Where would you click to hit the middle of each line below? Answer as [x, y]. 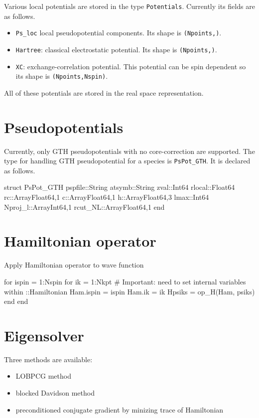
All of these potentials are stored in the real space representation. [104, 92]
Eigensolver [44, 335]
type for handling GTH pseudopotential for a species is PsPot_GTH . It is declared [127, 161]
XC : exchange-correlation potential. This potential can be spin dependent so [131, 66]
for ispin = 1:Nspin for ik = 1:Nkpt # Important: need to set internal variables [125, 281]
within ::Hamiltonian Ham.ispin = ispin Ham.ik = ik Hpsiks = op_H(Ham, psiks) [129, 291]
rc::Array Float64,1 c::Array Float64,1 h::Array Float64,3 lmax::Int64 [107, 197]
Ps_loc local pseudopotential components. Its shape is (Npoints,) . [119, 33]
